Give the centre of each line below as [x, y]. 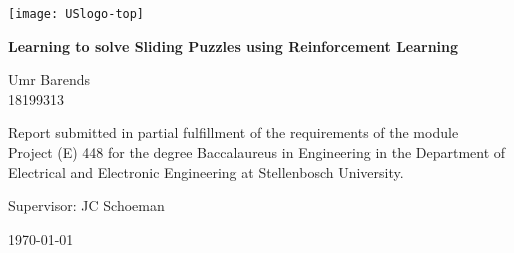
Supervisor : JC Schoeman [86, 205]
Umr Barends [49, 79]
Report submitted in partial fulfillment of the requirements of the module [233, 132]
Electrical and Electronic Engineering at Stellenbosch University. [206, 171]
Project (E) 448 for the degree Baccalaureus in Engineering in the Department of [257, 152]
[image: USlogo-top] [76, 14]
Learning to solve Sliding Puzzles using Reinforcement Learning [233, 45]
